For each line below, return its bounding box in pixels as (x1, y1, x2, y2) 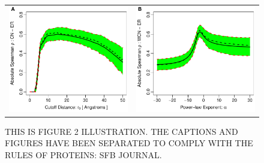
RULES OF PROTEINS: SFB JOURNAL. (5, 149, 162, 161)
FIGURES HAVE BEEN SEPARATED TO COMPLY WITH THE (5, 137, 253, 149)
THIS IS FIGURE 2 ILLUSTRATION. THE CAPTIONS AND (5, 125, 238, 137)
